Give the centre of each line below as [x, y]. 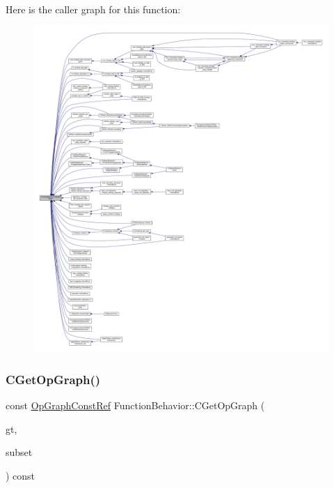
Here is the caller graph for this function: [93, 9]
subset [19, 452]
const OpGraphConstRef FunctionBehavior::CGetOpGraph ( [135, 405]
